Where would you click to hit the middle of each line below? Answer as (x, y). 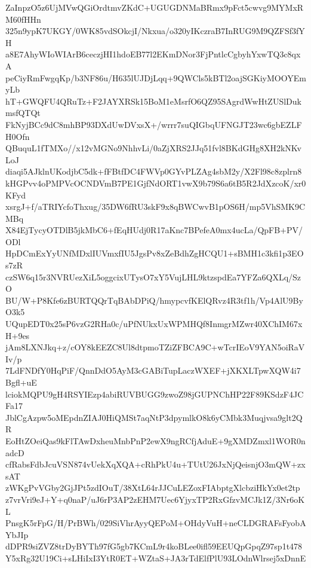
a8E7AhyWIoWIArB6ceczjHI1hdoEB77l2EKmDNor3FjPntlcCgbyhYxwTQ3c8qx (153, 54)
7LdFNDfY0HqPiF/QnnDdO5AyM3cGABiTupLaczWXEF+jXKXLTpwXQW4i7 (153, 370)
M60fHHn (23, 19)
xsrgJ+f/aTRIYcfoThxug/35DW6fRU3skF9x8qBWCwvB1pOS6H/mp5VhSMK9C (155, 207)
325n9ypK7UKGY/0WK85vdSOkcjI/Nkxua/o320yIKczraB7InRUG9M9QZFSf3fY (155, 31)
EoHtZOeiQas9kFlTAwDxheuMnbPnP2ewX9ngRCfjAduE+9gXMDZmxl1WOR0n (155, 440)
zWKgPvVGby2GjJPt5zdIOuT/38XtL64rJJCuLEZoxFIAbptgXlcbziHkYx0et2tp (153, 488)
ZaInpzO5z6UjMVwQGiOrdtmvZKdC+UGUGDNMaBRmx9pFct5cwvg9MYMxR (155, 7)
